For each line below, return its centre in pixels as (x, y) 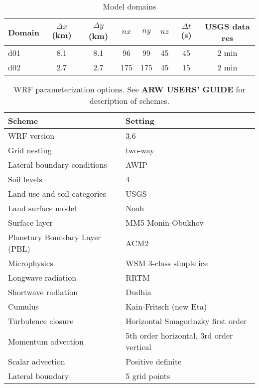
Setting (140, 121)
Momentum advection (46, 341)
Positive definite (154, 361)
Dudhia (138, 292)
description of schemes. (129, 101)
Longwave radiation (42, 277)
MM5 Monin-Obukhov (165, 222)
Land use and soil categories (57, 194)
